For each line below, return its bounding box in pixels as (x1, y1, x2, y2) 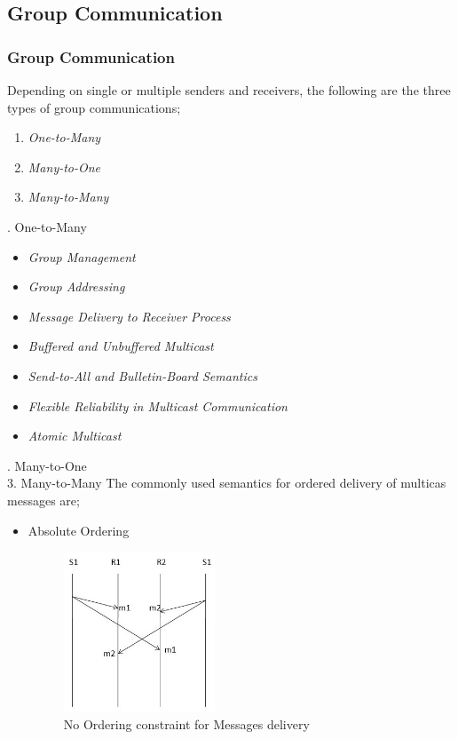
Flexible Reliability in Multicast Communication (28, 396, 288, 415)
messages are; (7, 490, 80, 509)
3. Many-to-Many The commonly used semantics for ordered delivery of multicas (7, 473, 446, 492)
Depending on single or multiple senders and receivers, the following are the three (7, 81, 451, 99)
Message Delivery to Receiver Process (28, 306, 231, 325)
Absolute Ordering (28, 520, 130, 539)
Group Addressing (28, 277, 125, 296)
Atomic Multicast (28, 426, 122, 445)
